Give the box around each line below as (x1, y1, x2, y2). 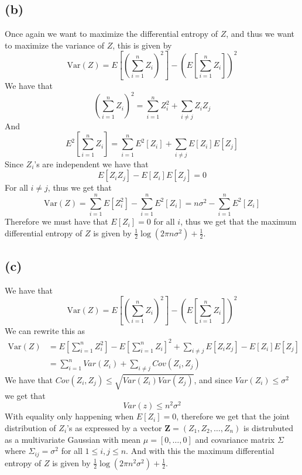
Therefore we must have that (5, 215, 108, 228)
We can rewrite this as (5, 325, 85, 337)
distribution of (5, 422, 56, 433)
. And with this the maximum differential (126, 445, 274, 457)
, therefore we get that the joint (176, 410, 290, 422)
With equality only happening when (5, 410, 134, 422)
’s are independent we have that (34, 157, 149, 170)
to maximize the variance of (5, 39, 104, 51)
